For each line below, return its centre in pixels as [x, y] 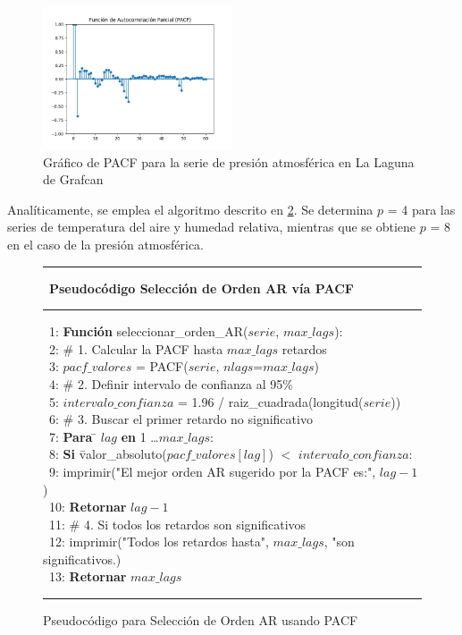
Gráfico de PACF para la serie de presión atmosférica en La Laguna [229, 161]
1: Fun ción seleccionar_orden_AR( [148, 331]
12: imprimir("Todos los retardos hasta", [159, 542]
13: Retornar [88, 576]
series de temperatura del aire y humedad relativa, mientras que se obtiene [212, 227]
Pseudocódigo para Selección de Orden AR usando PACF [201, 620]
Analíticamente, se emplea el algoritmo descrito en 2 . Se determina [190, 209]
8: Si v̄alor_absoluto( [108, 454]
